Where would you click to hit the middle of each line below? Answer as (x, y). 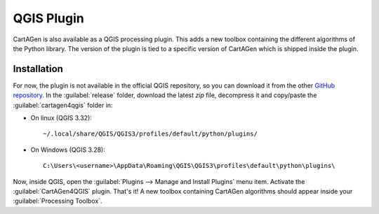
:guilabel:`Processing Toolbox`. (58, 201)
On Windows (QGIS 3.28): (68, 150)
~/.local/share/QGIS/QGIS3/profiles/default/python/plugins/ (150, 134)
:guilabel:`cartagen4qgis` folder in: (63, 105)
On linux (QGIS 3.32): (61, 118)
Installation (38, 69)
